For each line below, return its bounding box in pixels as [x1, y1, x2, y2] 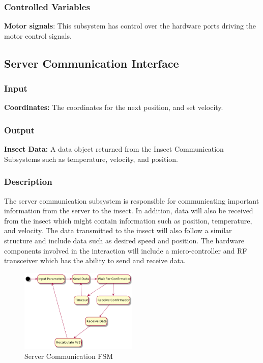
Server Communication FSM [24, 351, 113, 361]
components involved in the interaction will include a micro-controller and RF [4, 245, 247, 256]
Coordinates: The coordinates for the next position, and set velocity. [4, 102, 223, 113]
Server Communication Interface [4, 55, 179, 71]
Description [4, 175, 52, 188]
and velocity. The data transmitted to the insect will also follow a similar [4, 225, 232, 236]
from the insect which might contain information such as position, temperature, [4, 215, 252, 226]
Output [4, 123, 35, 136]
